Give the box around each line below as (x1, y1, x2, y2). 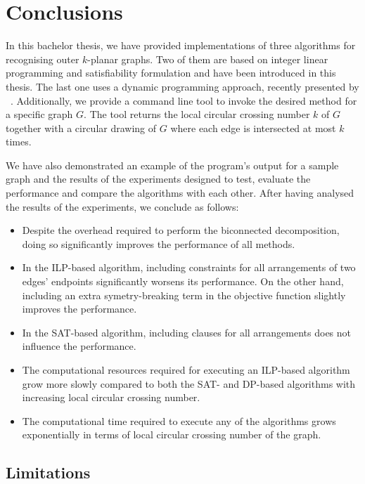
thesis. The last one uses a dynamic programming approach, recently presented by (6, 79, 359, 93)
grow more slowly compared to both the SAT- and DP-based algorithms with (22, 376, 356, 391)
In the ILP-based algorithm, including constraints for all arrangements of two (22, 260, 356, 275)
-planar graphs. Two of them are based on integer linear (87, 51, 328, 66)
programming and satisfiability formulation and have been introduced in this (6, 65, 336, 80)
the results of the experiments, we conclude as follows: (6, 199, 239, 214)
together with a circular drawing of (6, 120, 157, 135)
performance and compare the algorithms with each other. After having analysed (6, 185, 354, 200)
